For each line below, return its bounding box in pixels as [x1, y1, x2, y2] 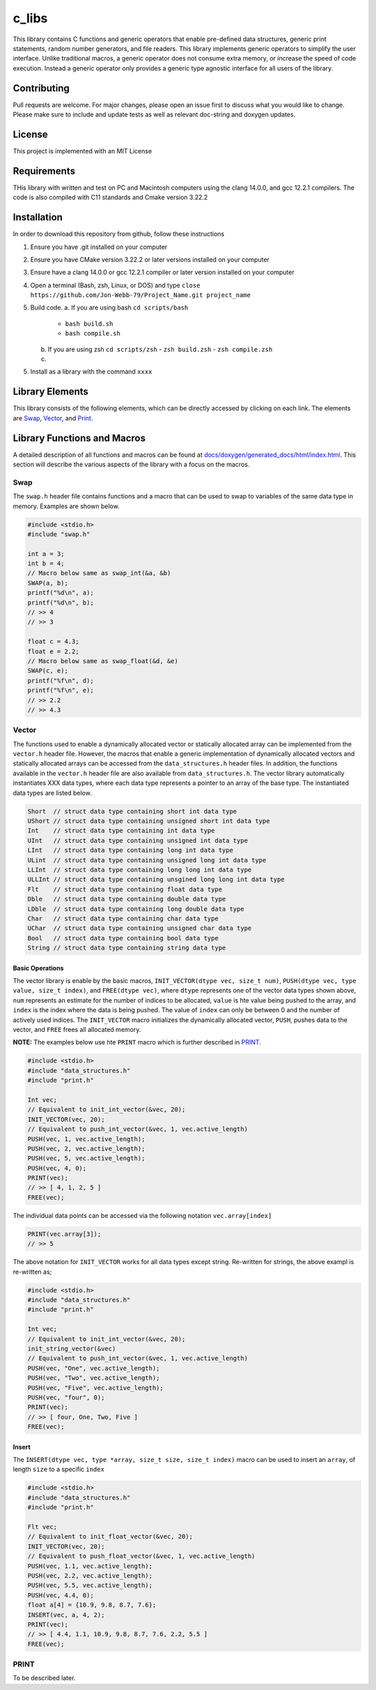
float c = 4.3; [27, 638, 79, 646]
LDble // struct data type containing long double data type [27, 905, 244, 913]
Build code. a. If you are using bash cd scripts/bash [30, 303, 189, 312]
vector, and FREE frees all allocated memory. [13, 1026, 141, 1034]
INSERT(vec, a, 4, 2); [27, 1611, 105, 1619]
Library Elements [13, 386, 88, 397]
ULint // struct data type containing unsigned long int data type [27, 856, 267, 864]
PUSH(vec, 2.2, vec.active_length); [27, 1571, 153, 1579]
